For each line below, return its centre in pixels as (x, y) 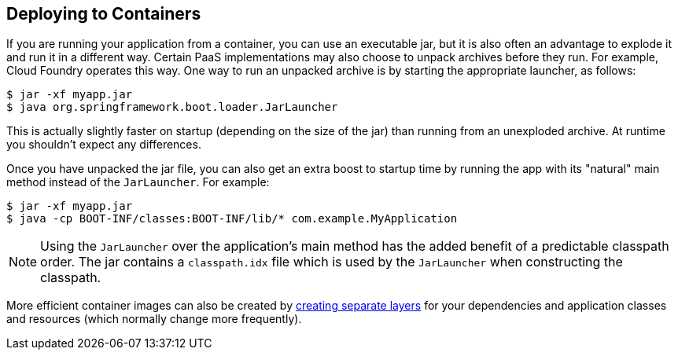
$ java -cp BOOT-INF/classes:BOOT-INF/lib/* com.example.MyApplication (232, 219)
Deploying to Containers (104, 14)
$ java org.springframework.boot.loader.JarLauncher (172, 107)
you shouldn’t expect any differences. (104, 145)
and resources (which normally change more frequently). (154, 319)
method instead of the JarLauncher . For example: (138, 182)
